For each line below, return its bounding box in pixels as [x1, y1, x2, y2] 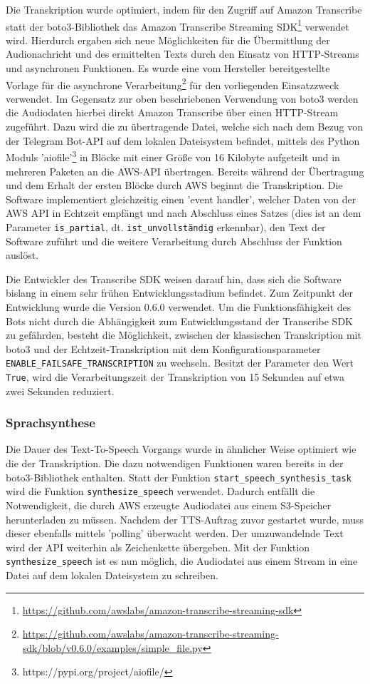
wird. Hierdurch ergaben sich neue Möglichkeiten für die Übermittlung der [6, 32, 330, 47]
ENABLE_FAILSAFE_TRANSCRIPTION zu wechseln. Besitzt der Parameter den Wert [6, 355, 354, 370]
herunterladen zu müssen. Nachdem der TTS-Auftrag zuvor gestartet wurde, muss [6, 511, 364, 526]
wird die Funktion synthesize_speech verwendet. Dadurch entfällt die [6, 484, 315, 499]
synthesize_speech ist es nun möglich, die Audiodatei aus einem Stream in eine [6, 553, 358, 568]
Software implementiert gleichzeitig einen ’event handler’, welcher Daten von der [6, 191, 356, 206]
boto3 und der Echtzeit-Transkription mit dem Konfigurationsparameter [6, 341, 321, 356]
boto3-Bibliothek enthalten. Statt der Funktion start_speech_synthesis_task [6, 469, 351, 484]
